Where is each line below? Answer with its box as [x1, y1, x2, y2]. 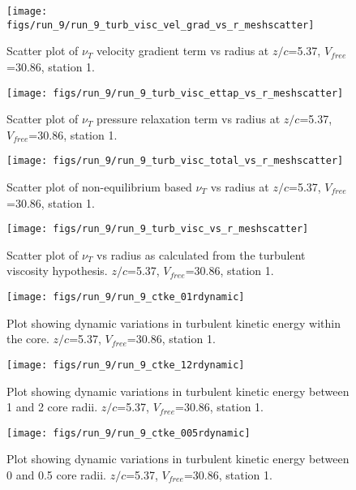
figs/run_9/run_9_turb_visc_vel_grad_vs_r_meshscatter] [6, 19, 315, 31]
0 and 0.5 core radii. [6, 466, 106, 483]
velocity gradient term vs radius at [97, 42, 269, 59]
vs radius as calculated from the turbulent [97, 246, 306, 263]
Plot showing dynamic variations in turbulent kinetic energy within [6, 314, 341, 331]
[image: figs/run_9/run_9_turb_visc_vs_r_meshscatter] [6, 223, 309, 235]
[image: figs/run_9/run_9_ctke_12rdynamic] [6, 359, 245, 371]
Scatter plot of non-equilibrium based [6, 178, 192, 195]
